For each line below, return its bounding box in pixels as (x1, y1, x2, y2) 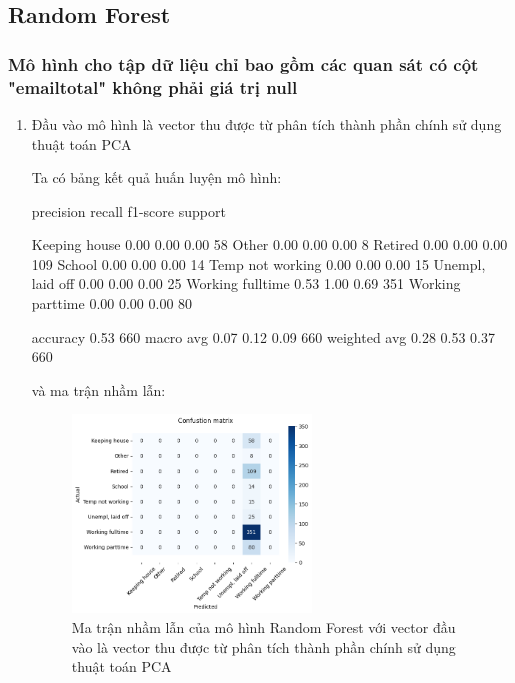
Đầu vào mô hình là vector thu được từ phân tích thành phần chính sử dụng (31, 113, 502, 134)
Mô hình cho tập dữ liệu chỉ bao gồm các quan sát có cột (8, 51, 479, 76)
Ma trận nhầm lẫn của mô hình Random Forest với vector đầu (71, 617, 456, 638)
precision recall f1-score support (31, 200, 226, 221)
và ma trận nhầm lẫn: (31, 379, 166, 400)
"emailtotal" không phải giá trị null (8, 74, 298, 99)
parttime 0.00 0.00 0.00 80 (31, 293, 193, 314)
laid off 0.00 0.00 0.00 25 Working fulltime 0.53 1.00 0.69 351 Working (31, 273, 461, 294)
